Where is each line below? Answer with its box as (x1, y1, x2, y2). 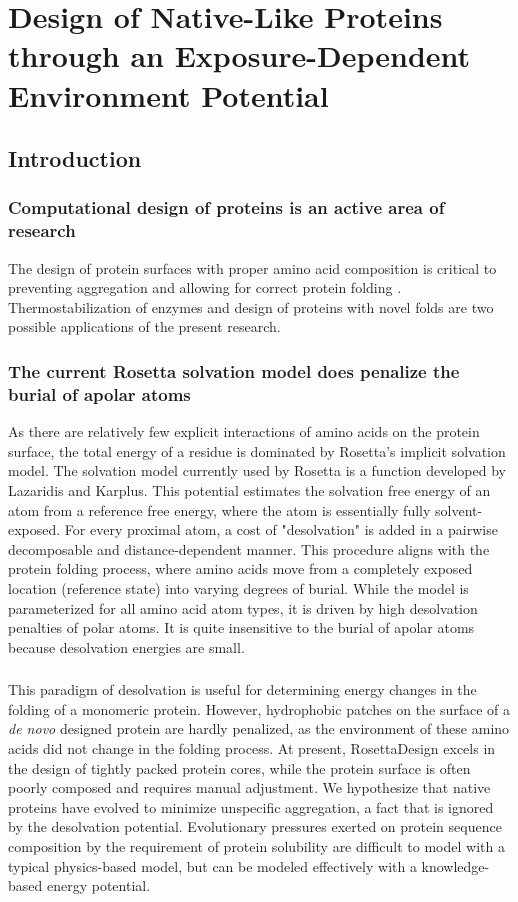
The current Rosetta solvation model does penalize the (8, 358, 460, 383)
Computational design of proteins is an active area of (8, 195, 445, 220)
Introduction (8, 143, 142, 174)
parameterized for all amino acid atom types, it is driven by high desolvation (8, 597, 478, 618)
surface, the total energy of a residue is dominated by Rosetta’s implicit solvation (8, 440, 506, 461)
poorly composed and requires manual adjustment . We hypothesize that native (8, 777, 491, 798)
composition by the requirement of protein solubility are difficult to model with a (8, 835, 505, 856)
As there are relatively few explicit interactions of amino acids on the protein (8, 421, 480, 442)
